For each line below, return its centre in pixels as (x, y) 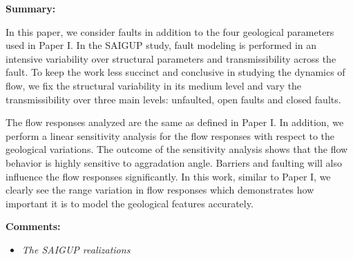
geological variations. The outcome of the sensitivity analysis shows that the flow (177, 149)
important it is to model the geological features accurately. (130, 203)
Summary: (31, 8)
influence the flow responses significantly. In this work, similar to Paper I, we (168, 176)
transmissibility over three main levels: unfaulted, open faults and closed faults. (173, 99)
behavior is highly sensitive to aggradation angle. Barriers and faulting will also (174, 162)
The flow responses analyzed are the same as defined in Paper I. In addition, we (175, 122)
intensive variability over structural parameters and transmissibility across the (171, 58)
